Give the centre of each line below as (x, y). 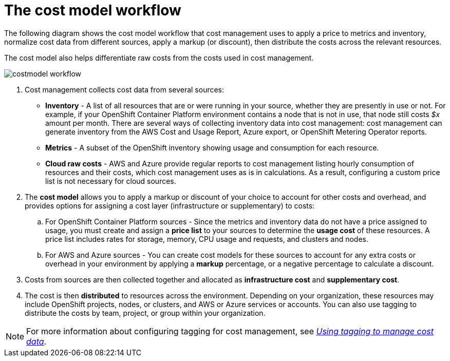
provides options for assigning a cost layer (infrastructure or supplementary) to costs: (170, 205)
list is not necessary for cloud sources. (111, 181)
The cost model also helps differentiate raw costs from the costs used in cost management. (159, 58)
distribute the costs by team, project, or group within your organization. (145, 313)
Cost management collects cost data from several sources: (125, 89)
